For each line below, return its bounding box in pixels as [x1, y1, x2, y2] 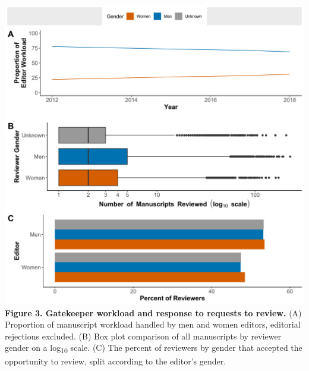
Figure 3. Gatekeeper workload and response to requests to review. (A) [5, 306, 302, 319]
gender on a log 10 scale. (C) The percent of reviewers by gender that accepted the [5, 341, 302, 356]
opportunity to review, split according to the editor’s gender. [5, 354, 226, 367]
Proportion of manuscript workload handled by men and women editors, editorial [5, 318, 301, 331]
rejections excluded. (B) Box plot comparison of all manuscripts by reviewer [5, 329, 282, 342]
